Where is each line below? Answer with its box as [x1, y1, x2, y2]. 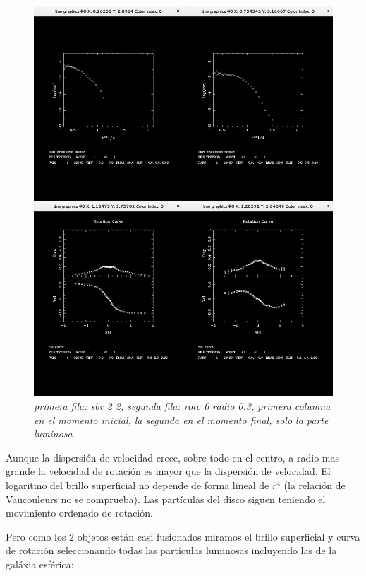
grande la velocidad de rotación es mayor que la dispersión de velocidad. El [6, 464, 331, 478]
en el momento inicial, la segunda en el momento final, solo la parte [34, 412, 329, 427]
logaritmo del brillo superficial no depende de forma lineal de [6, 477, 269, 492]
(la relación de [283, 477, 346, 492]
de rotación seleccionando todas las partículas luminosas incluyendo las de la [6, 543, 337, 558]
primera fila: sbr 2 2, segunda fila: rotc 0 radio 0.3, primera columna [34, 398, 331, 413]
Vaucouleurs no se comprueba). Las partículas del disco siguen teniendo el [6, 491, 326, 506]
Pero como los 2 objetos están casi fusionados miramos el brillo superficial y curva [6, 529, 360, 543]
